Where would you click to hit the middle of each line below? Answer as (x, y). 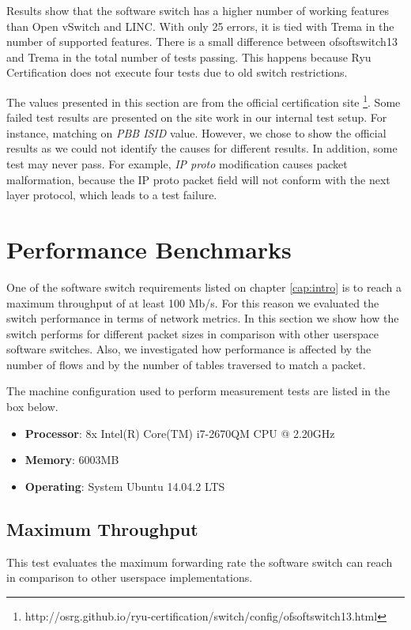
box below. (32, 407)
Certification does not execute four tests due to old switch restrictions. (177, 72)
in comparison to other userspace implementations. (130, 577)
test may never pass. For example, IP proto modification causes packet (177, 164)
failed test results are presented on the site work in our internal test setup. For (197, 117)
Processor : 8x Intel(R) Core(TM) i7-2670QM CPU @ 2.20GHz (180, 433)
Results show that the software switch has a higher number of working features (198, 10)
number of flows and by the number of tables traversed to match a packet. (186, 364)
